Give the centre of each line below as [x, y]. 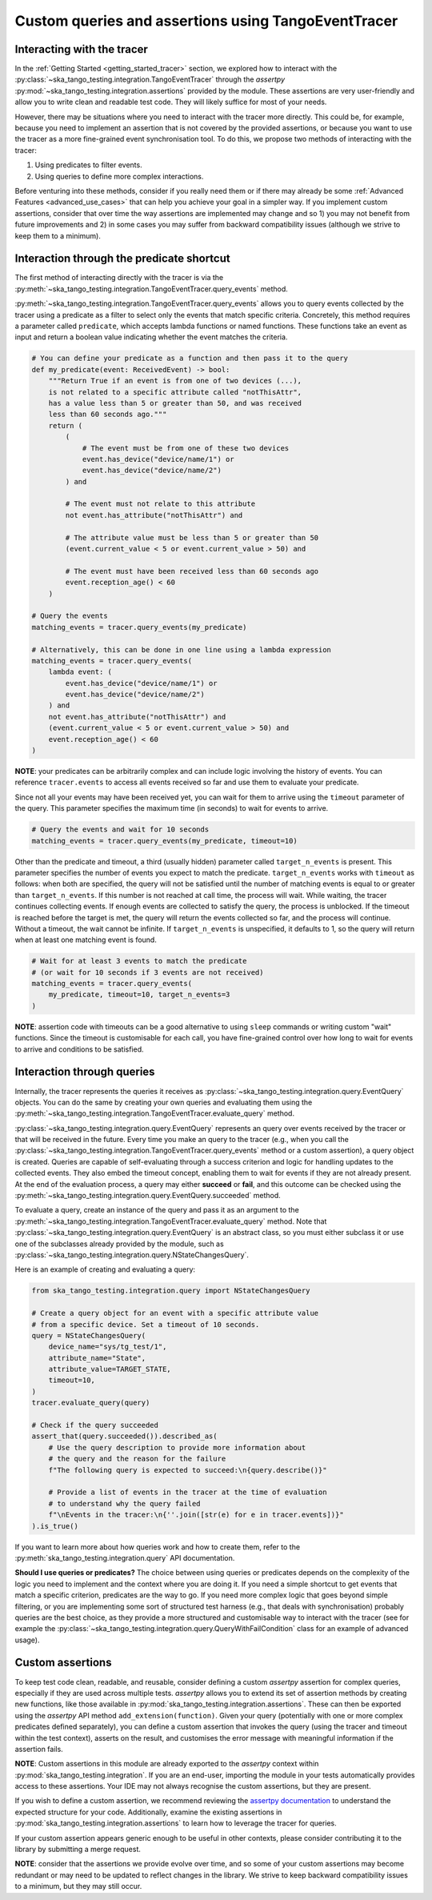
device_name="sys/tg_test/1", [108, 1347]
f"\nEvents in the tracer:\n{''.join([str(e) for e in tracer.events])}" [196, 1515]
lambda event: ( [80, 672]
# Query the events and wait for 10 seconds [120, 830]
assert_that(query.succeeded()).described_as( [124, 1436]
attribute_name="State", [97, 1358]
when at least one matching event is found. [86, 940]
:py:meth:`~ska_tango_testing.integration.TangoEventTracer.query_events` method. [151, 289]
